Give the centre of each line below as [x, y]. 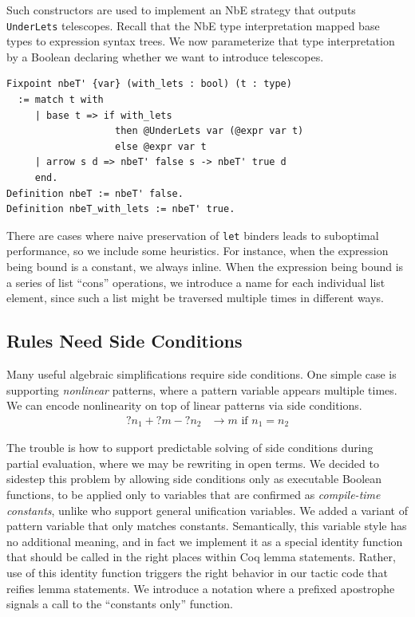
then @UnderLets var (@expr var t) [209, 131]
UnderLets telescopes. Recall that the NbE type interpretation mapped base [193, 25]
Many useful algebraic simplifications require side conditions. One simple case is [202, 374]
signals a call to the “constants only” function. [120, 604]
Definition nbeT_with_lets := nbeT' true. [121, 209]
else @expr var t [161, 146]
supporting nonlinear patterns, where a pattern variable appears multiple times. [202, 389]
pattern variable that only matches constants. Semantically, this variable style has [207, 526]
